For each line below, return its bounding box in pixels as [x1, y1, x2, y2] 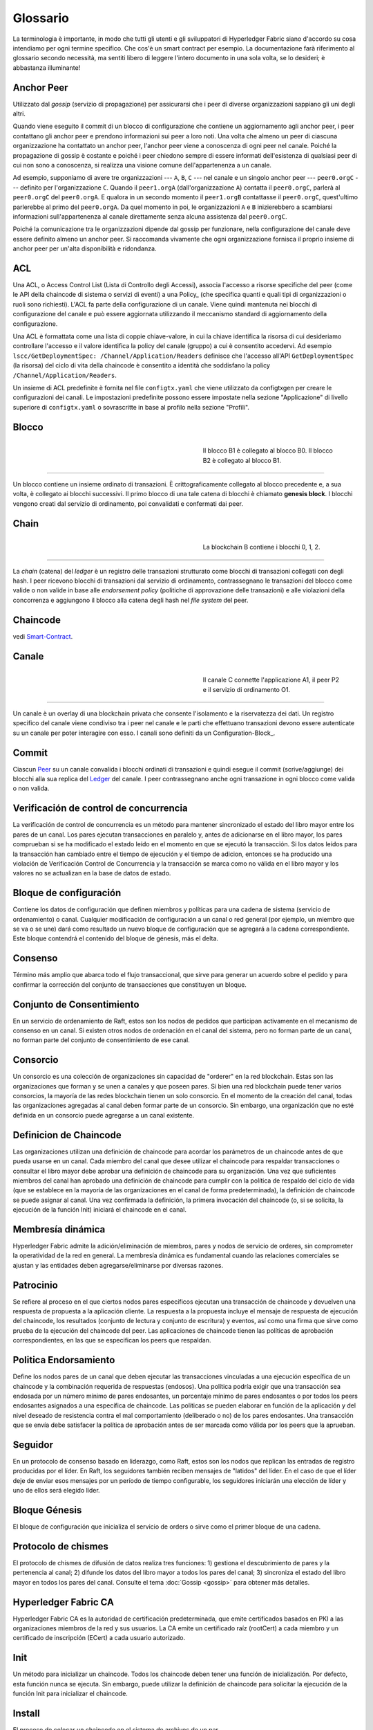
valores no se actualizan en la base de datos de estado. [12, 869, 171, 877]
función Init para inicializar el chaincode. [12, 1689, 128, 1698]
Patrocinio [12, 1279, 58, 1291]
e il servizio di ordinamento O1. [202, 685, 290, 693]
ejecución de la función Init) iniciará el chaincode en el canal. [12, 1205, 186, 1214]
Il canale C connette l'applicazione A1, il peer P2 [202, 675, 340, 684]
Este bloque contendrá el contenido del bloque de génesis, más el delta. [12, 934, 219, 943]
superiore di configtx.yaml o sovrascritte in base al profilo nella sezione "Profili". [12, 403, 250, 411]
